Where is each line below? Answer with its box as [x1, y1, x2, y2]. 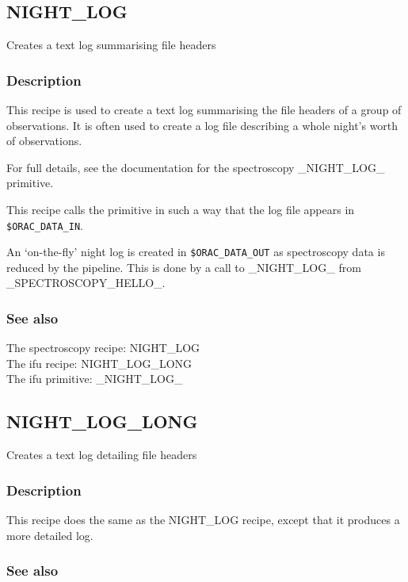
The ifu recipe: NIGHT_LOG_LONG [6, 354, 193, 371]
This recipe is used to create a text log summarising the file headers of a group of [6, 101, 402, 118]
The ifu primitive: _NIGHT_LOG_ [6, 370, 183, 387]
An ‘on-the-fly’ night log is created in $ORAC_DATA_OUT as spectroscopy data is [6, 243, 385, 260]
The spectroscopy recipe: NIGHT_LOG [6, 339, 200, 356]
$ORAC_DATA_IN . [6, 216, 83, 233]
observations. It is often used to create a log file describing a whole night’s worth [6, 117, 398, 133]
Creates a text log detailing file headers [6, 446, 197, 463]
